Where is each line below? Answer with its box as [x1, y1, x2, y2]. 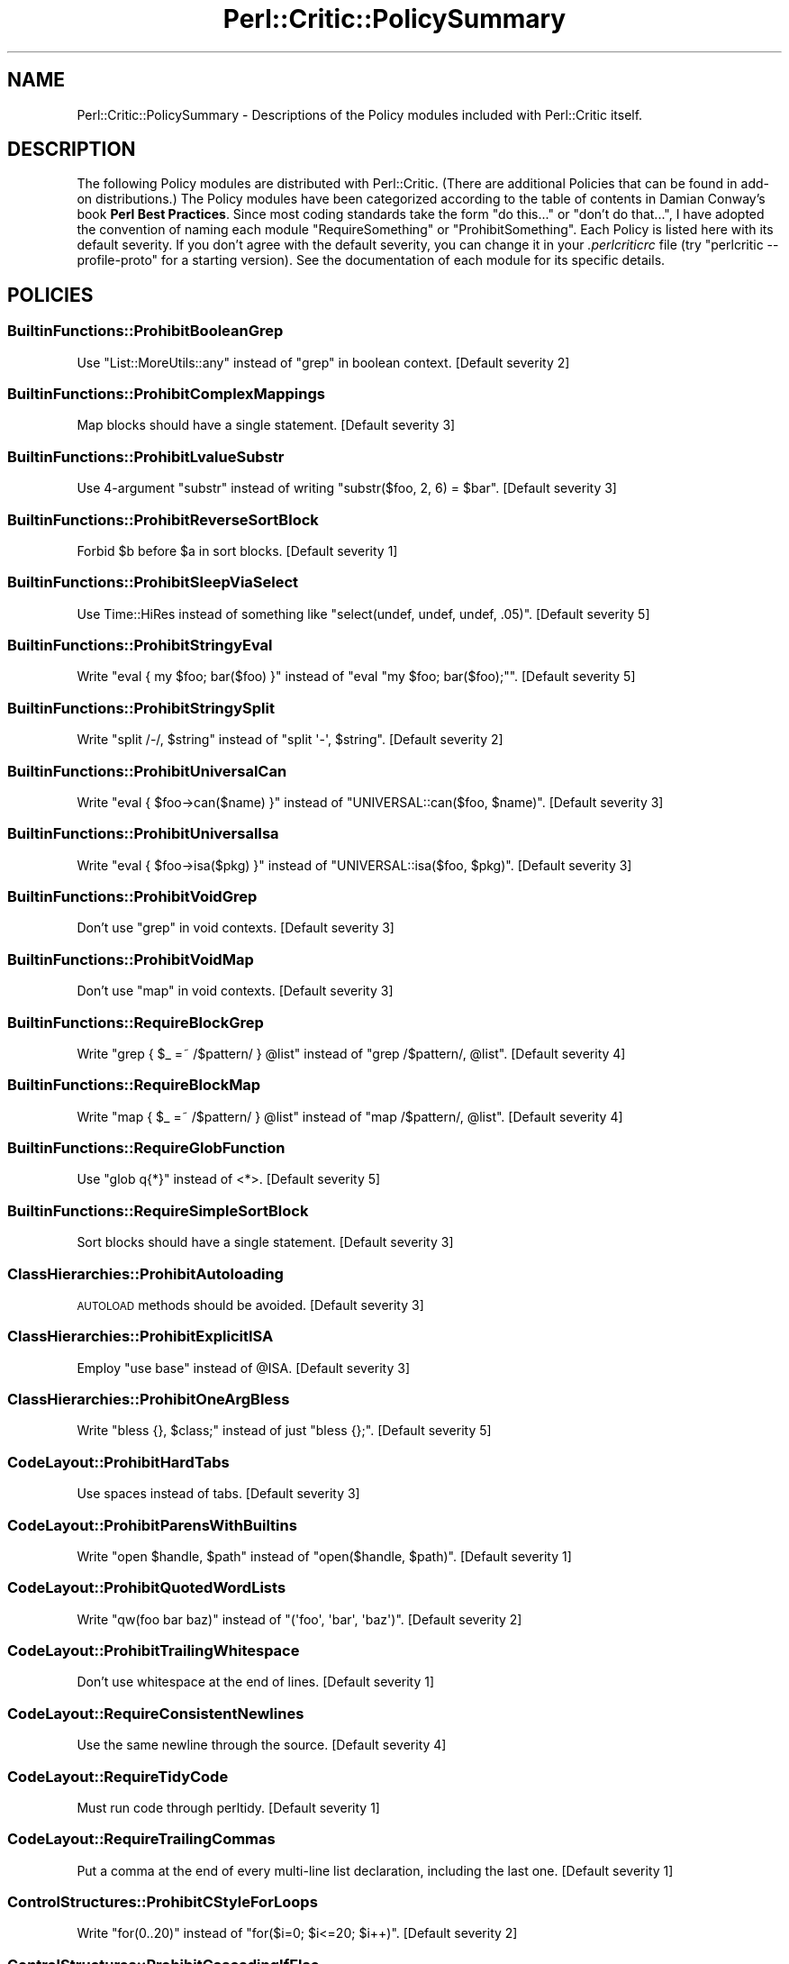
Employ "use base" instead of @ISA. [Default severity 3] [77, 1359, 411, 1376]
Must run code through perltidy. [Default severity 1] [77, 1799, 380, 1815]
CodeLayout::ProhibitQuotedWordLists [7, 1578, 286, 1597]
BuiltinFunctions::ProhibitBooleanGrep [7, 322, 284, 341]
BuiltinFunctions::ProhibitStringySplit [7, 698, 275, 717]
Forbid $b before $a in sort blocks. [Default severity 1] [77, 542, 398, 559]
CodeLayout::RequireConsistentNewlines [7, 1704, 304, 1723]
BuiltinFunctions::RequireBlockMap [7, 1076, 261, 1095]
